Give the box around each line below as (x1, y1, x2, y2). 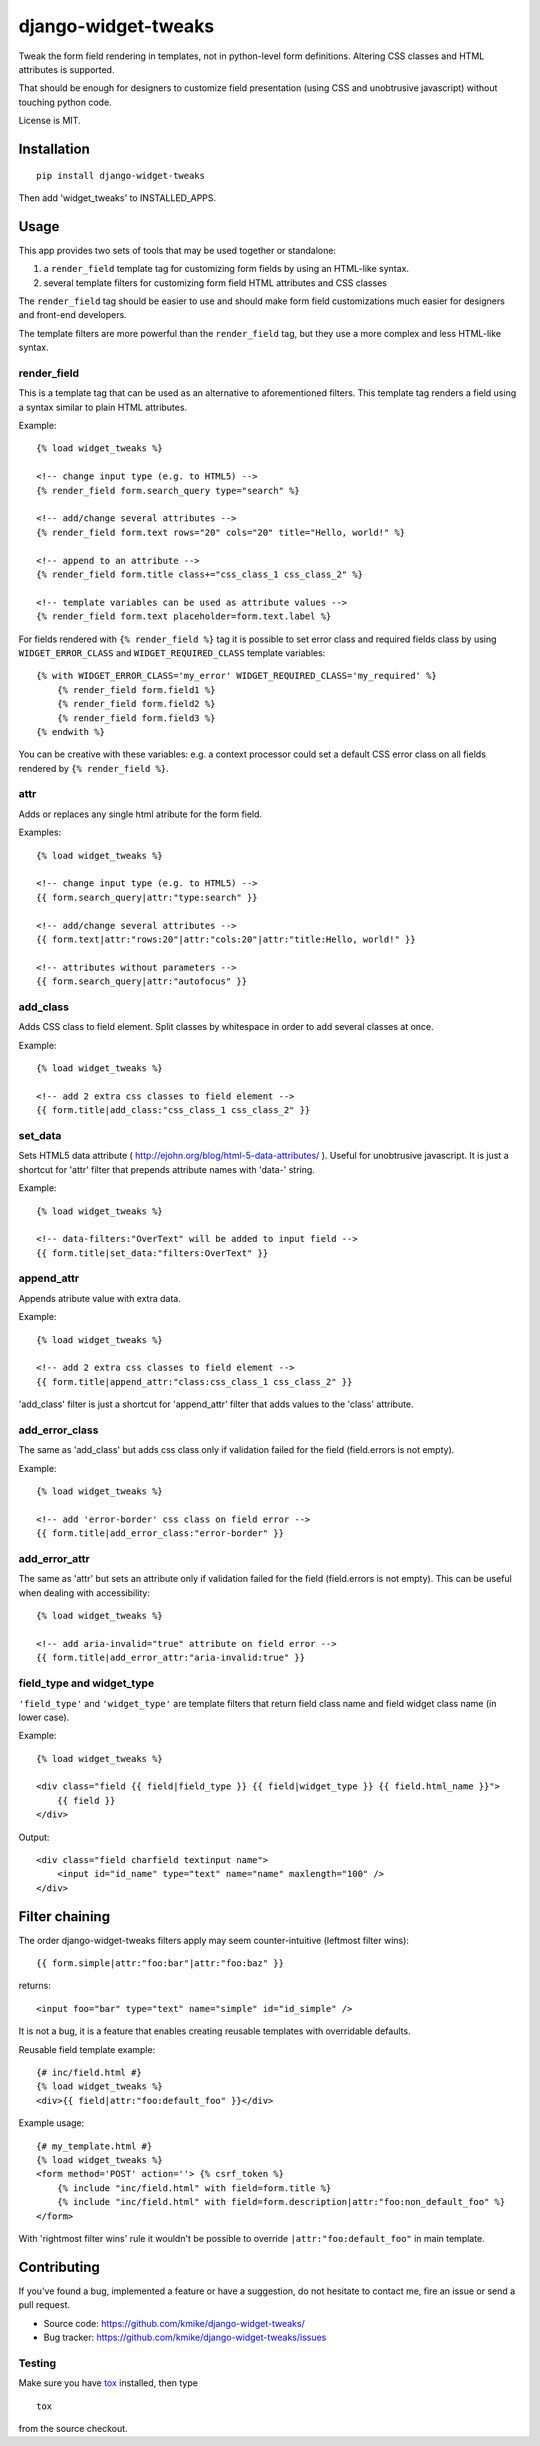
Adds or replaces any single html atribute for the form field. (18, 808, 263, 820)
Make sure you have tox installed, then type (18, 2377, 199, 2389)
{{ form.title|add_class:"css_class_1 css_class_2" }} (36, 1105, 311, 1116)
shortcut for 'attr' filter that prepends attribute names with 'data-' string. (18, 1163, 315, 1175)
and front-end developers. (18, 309, 127, 321)
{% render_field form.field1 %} (56, 684, 216, 695)
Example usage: (18, 2117, 85, 2129)
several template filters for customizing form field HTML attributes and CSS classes (43, 276, 387, 289)
